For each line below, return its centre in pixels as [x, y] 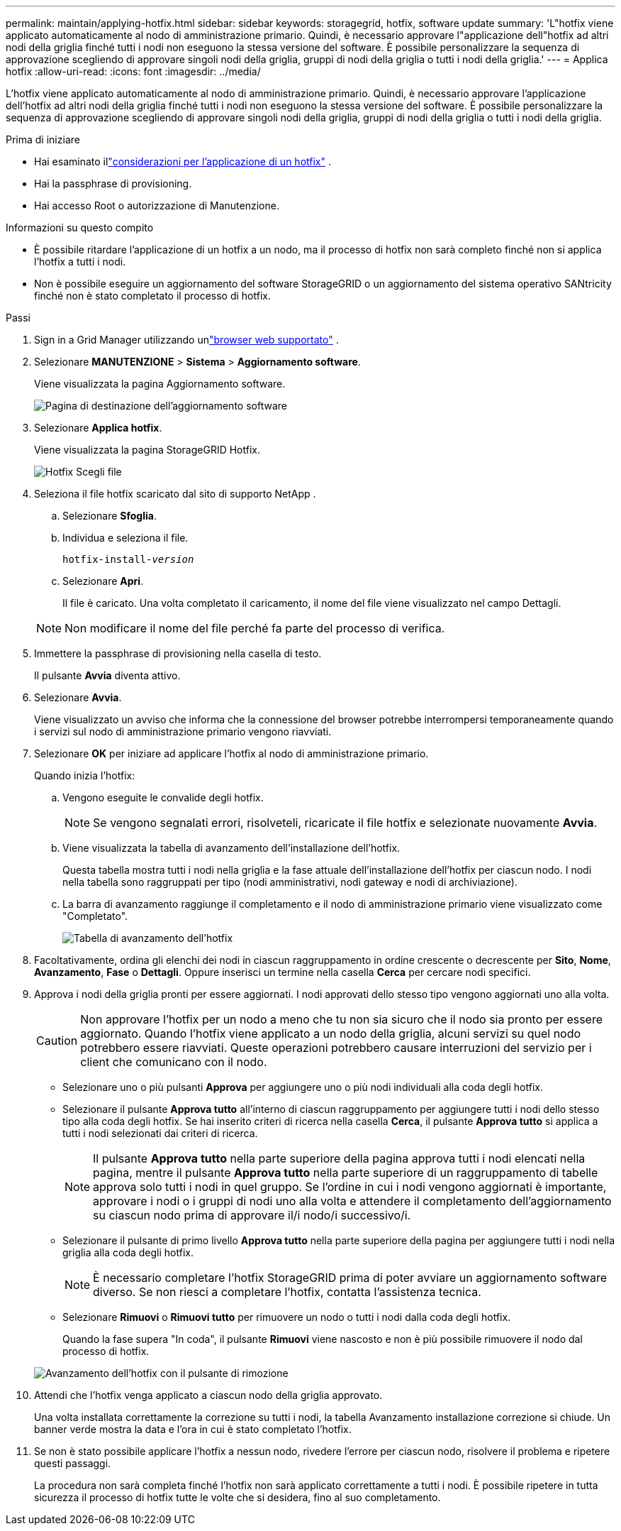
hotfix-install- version [128, 559]
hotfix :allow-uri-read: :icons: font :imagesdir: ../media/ [133, 71]
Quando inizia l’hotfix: [85, 775]
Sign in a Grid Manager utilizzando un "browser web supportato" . [186, 340]
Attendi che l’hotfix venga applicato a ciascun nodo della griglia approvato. [208, 1395]
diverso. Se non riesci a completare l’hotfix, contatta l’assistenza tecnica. [287, 1292]
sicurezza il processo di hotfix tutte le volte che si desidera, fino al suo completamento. [237, 1497]
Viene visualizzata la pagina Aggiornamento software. [160, 384]
